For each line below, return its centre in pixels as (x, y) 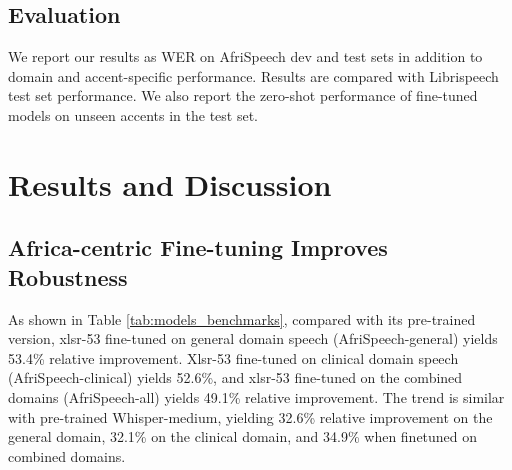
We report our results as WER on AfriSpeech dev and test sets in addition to (245, 56)
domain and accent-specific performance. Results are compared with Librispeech (253, 75)
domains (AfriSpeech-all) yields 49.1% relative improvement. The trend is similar (256, 396)
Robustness (68, 276)
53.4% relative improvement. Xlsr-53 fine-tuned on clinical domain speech (233, 357)
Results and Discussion (170, 183)
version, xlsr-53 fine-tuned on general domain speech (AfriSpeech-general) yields (253, 338)
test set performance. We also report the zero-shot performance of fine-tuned (243, 95)
